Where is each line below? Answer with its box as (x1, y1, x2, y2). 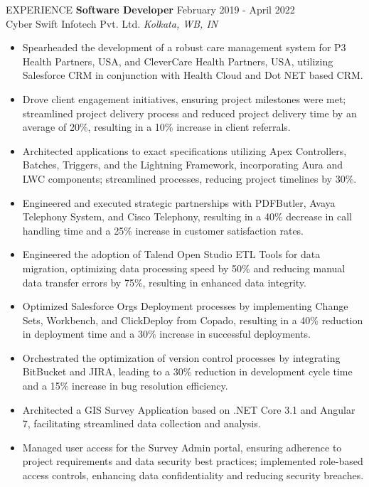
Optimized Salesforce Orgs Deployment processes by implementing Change (22, 299, 348, 314)
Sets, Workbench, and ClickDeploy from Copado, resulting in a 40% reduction (22, 312, 363, 327)
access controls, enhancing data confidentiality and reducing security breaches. (22, 468, 364, 483)
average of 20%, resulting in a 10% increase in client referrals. (22, 119, 291, 134)
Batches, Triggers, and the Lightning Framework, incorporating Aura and (22, 157, 343, 172)
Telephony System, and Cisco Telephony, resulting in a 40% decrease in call (22, 209, 352, 224)
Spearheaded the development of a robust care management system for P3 (22, 40, 346, 55)
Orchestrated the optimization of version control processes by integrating (22, 350, 341, 365)
